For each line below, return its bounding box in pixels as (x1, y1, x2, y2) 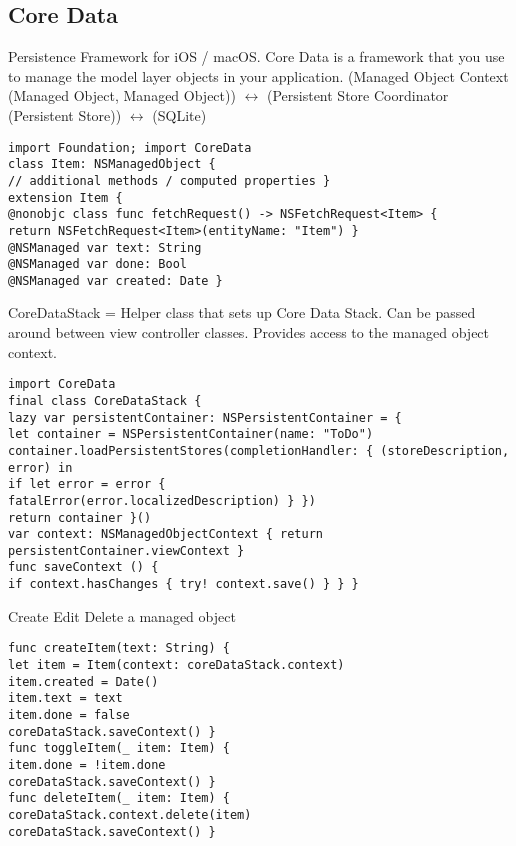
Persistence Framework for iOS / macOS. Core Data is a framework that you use (8, 46, 505, 67)
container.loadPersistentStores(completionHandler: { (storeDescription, (8, 443, 510, 458)
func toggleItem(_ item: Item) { (8, 741, 230, 756)
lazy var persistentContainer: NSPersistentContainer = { (8, 410, 402, 425)
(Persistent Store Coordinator (266, 85, 449, 106)
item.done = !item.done (8, 757, 166, 772)
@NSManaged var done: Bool (8, 257, 187, 272)
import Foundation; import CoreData (8, 140, 252, 155)
